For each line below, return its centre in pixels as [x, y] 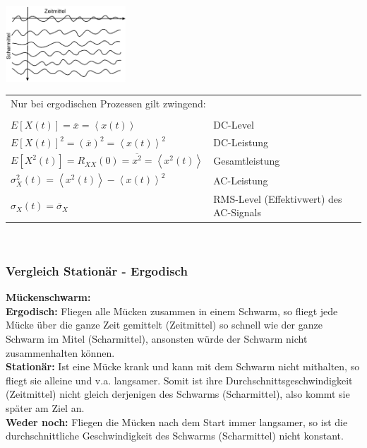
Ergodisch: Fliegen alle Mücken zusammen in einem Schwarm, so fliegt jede [172, 311]
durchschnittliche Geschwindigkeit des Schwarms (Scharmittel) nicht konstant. [175, 436]
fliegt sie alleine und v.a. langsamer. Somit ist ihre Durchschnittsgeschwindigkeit [179, 380]
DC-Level [234, 125]
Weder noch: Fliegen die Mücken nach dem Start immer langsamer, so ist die [177, 422]
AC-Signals [237, 212]
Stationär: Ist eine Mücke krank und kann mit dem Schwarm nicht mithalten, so [183, 366]
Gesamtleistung [247, 161]
